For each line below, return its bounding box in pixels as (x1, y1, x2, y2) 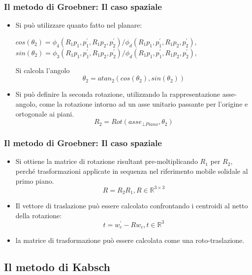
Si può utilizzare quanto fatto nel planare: (15, 20, 142, 30)
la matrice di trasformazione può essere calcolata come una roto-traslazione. (15, 235, 245, 245)
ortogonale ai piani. (15, 108, 74, 118)
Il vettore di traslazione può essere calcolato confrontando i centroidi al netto (15, 200, 248, 211)
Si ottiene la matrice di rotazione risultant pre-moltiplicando (15, 156, 198, 166)
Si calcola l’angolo (15, 65, 70, 75)
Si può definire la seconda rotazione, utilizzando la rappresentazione (15, 89, 220, 99)
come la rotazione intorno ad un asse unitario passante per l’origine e (39, 99, 248, 109)
